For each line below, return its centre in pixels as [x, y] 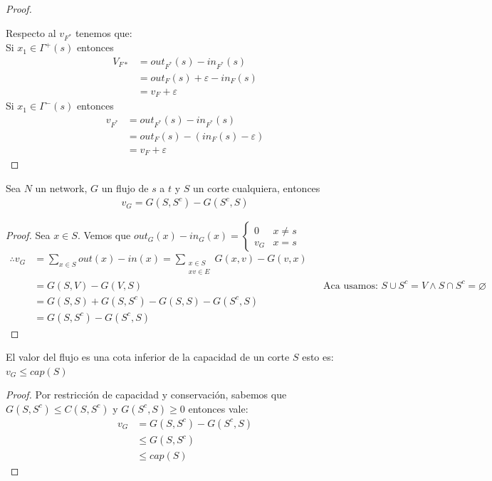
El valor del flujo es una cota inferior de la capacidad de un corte [148, 357]
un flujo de [125, 187]
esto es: [318, 357]
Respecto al [31, 32]
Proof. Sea [28, 235]
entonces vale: [218, 408]
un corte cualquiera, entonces [257, 187]
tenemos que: [104, 32]
